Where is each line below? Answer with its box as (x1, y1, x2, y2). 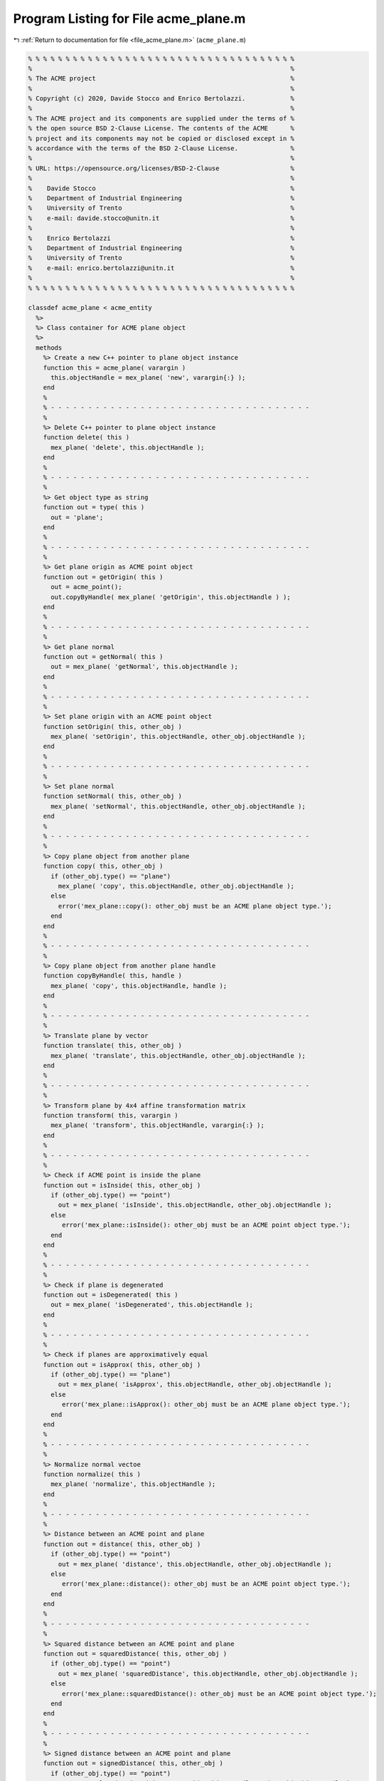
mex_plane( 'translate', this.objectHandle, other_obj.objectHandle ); (50, 1052, 306, 1059)
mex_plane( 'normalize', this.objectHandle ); (50, 1480, 216, 1488)
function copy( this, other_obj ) (43, 862, 164, 871)
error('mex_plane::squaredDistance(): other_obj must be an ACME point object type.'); (61, 1689, 377, 1698)
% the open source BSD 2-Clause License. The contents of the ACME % (28, 125, 295, 133)
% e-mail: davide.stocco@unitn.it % (28, 214, 295, 222)
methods (36, 343, 63, 352)
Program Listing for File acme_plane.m (13, 11, 246, 26)
